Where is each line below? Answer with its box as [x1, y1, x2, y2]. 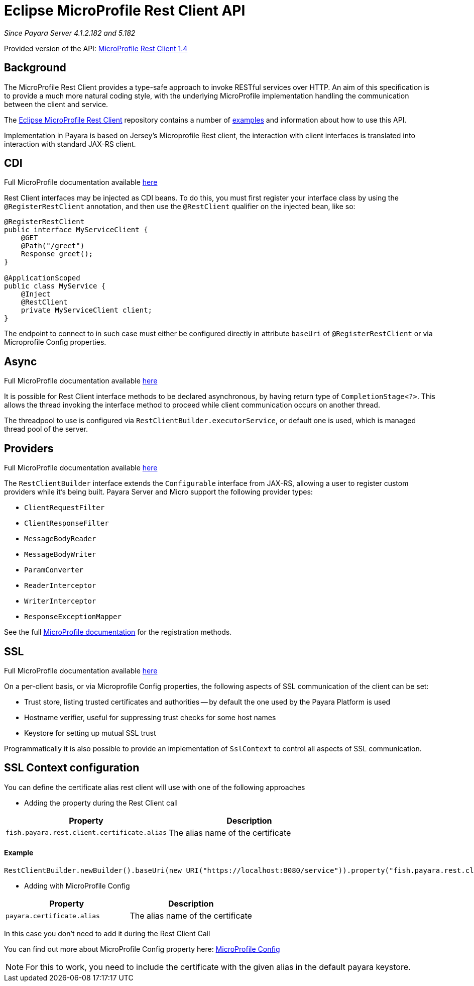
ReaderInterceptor [24, 581, 96, 590]
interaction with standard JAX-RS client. [4, 139, 136, 148]
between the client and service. [4, 100, 108, 109]
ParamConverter [24, 566, 84, 574]
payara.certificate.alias [6, 912, 100, 920]
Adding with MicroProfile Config [24, 881, 130, 891]
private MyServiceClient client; [21, 306, 153, 315]
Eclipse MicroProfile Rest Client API [4, 2, 246, 19]
